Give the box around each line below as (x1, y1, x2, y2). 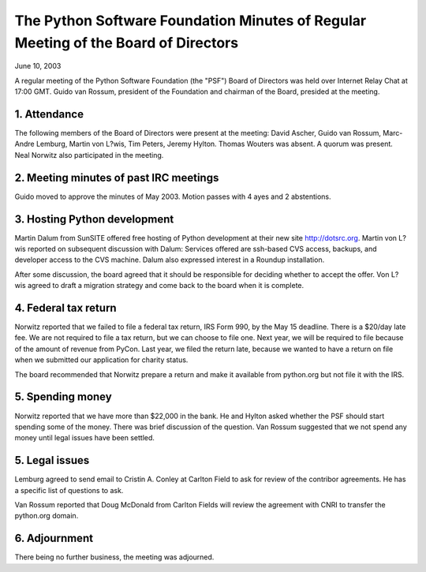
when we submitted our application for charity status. (14, 355, 189, 365)
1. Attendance (14, 107, 84, 121)
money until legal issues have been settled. (14, 433, 155, 443)
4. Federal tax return (14, 301, 118, 315)
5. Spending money (14, 391, 112, 404)
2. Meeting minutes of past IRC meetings (14, 170, 219, 185)
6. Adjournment (14, 532, 94, 545)
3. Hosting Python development (14, 212, 174, 226)
